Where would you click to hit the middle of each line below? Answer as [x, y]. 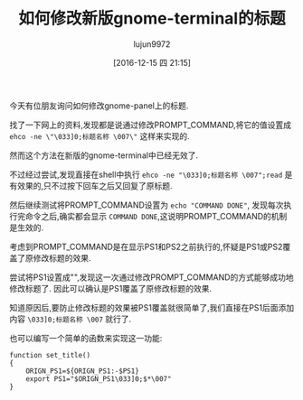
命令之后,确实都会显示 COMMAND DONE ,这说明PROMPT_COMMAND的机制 [156, 216]
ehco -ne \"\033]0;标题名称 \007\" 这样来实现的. [99, 135]
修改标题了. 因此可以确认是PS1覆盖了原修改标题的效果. [111, 288]
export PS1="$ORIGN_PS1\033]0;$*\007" [99, 379]
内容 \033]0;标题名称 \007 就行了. [71, 319]
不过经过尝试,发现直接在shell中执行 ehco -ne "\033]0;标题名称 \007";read [146, 174]
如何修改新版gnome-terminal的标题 [152, 19]
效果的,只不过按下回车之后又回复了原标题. [95, 185]
